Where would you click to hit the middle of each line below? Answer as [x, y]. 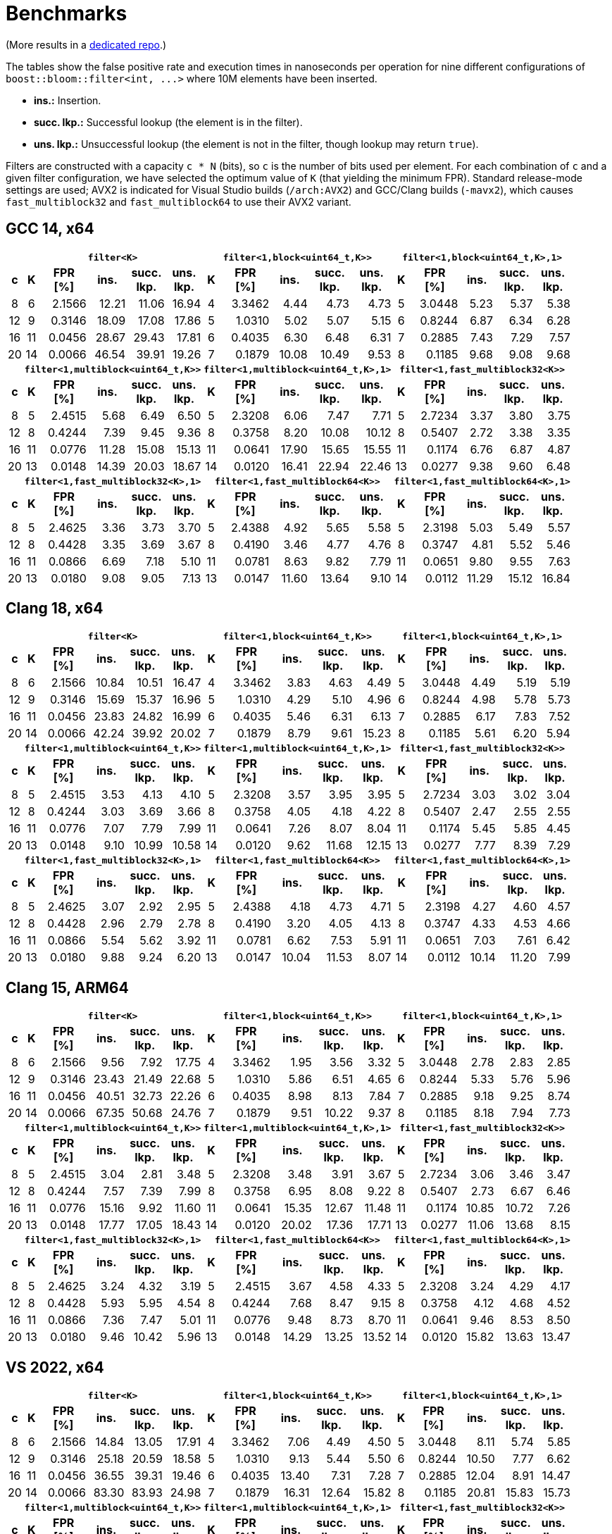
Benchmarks [67, 13]
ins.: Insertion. [68, 100]
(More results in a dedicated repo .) [86, 44]
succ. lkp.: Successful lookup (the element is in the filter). [168, 122]
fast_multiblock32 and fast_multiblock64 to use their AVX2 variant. [179, 201]
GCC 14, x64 [50, 229]
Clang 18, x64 [55, 609]
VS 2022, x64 [55, 1367]
